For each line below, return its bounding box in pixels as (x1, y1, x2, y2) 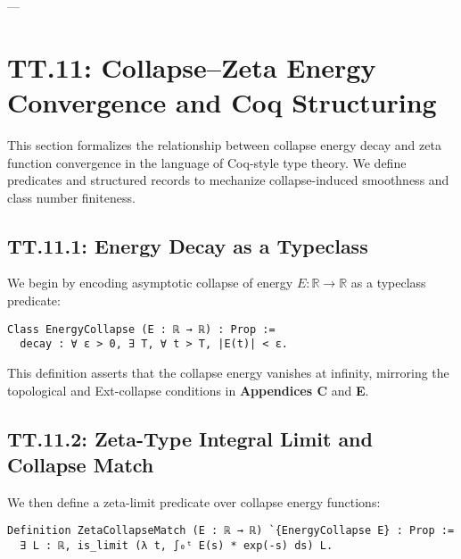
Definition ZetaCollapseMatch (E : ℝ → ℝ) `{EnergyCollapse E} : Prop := (7, 524, 455, 538)
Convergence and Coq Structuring (7, 83, 437, 120)
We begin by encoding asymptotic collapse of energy (7, 273, 293, 292)
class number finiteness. (7, 188, 136, 206)
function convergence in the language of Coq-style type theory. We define (7, 153, 407, 171)
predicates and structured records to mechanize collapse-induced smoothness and (7, 171, 449, 189)
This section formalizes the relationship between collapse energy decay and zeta (7, 135, 441, 154)
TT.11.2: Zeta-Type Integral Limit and (7, 424, 373, 452)
